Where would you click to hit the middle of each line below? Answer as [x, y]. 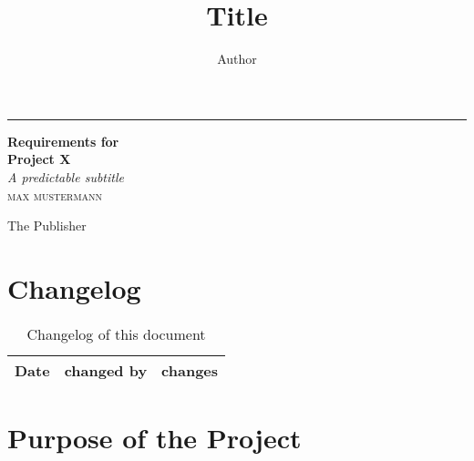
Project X [39, 159]
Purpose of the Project [155, 437]
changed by [106, 370]
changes [190, 370]
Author [237, 59]
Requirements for [63, 141]
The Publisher [47, 225]
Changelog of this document [116, 333]
